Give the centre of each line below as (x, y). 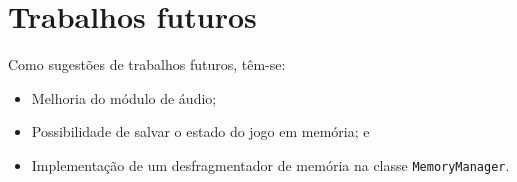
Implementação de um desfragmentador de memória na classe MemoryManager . (270, 164)
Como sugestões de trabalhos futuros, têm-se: (147, 64)
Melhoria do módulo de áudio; (124, 97)
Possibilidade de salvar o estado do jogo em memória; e (200, 131)
